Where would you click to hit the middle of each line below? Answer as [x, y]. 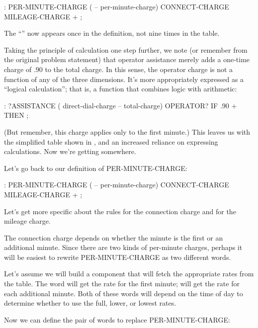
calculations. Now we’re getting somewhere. [70, 151]
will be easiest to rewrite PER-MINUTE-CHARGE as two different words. [118, 257]
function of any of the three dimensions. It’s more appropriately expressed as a [124, 79]
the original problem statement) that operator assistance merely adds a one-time [127, 59]
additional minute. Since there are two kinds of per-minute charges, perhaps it [123, 247]
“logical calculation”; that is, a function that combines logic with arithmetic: [121, 89]
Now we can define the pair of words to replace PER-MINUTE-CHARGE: [117, 319]
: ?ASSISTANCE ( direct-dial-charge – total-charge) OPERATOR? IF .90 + [121, 105]
